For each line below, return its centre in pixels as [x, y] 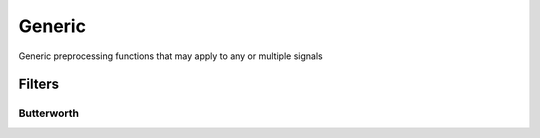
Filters [39, 84]
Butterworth [49, 113]
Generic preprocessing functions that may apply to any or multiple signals [171, 56]
